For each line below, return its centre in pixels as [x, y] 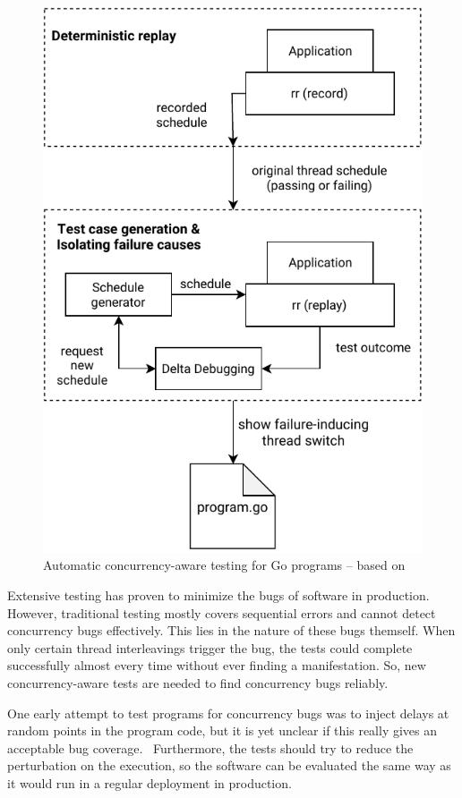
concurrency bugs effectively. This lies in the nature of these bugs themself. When [231, 630]
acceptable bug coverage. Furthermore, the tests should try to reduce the [210, 747]
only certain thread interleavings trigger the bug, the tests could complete [210, 647]
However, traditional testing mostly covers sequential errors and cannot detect [222, 612]
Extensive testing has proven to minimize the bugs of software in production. [218, 595]
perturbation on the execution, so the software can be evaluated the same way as [229, 765]
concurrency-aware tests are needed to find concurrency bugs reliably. [198, 683]
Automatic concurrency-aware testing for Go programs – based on [224, 565]
